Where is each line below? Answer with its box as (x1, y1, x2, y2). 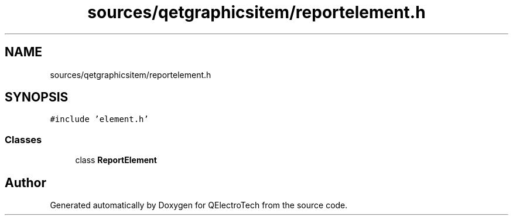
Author (5, 175, 46, 190)
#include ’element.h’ (50, 114, 149, 124)
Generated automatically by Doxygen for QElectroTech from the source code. (50, 200, 348, 211)
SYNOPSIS (5, 90, 69, 105)
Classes (5, 133, 42, 145)
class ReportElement (75, 155, 157, 165)
